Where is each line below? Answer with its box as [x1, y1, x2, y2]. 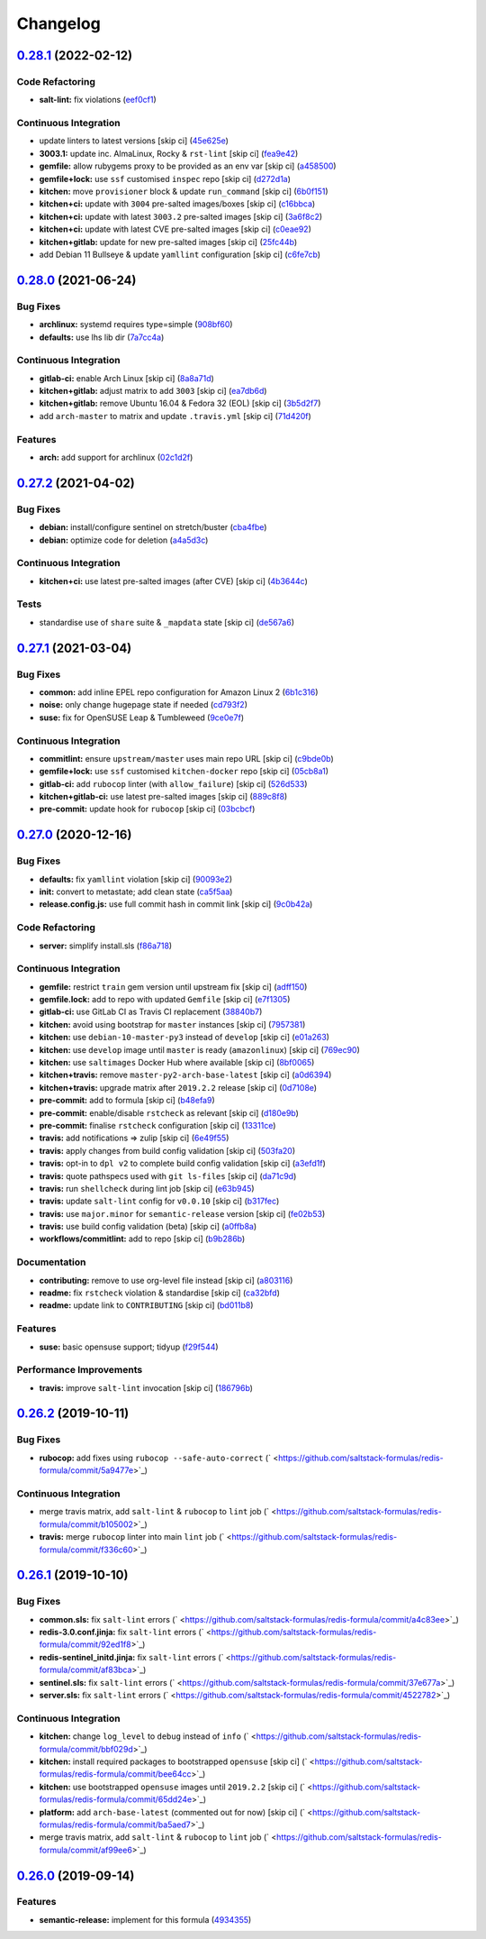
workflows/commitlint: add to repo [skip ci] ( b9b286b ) [39, 1233, 246, 1244]
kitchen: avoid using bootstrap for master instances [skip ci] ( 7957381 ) [39, 1019, 306, 1029]
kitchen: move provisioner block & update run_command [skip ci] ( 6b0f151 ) [39, 186, 328, 197]
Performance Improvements [16, 1364, 143, 1377]
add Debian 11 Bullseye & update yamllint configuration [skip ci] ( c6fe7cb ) [39, 249, 321, 260]
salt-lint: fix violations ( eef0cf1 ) [39, 95, 157, 105]
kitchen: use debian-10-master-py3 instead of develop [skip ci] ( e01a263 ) [39, 1032, 330, 1043]
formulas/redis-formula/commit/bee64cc [39, 1769, 192, 1779]
